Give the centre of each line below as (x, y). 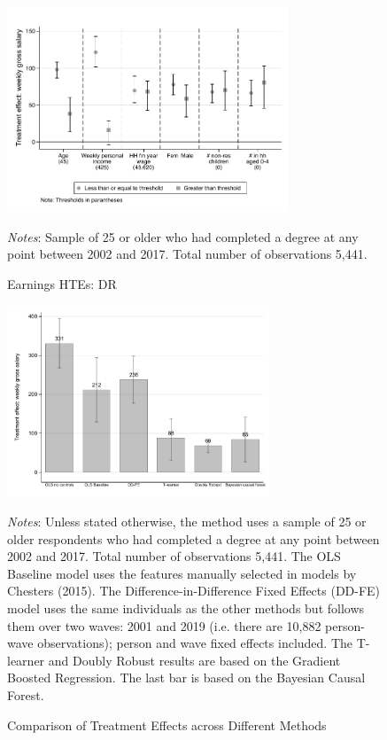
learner (26, 660)
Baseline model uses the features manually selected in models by (182, 573)
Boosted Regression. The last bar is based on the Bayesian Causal (186, 678)
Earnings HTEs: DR (62, 284)
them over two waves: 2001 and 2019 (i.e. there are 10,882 (164, 625)
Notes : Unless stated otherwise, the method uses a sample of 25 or (187, 522)
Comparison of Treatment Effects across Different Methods (167, 724)
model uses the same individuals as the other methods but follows (186, 608)
